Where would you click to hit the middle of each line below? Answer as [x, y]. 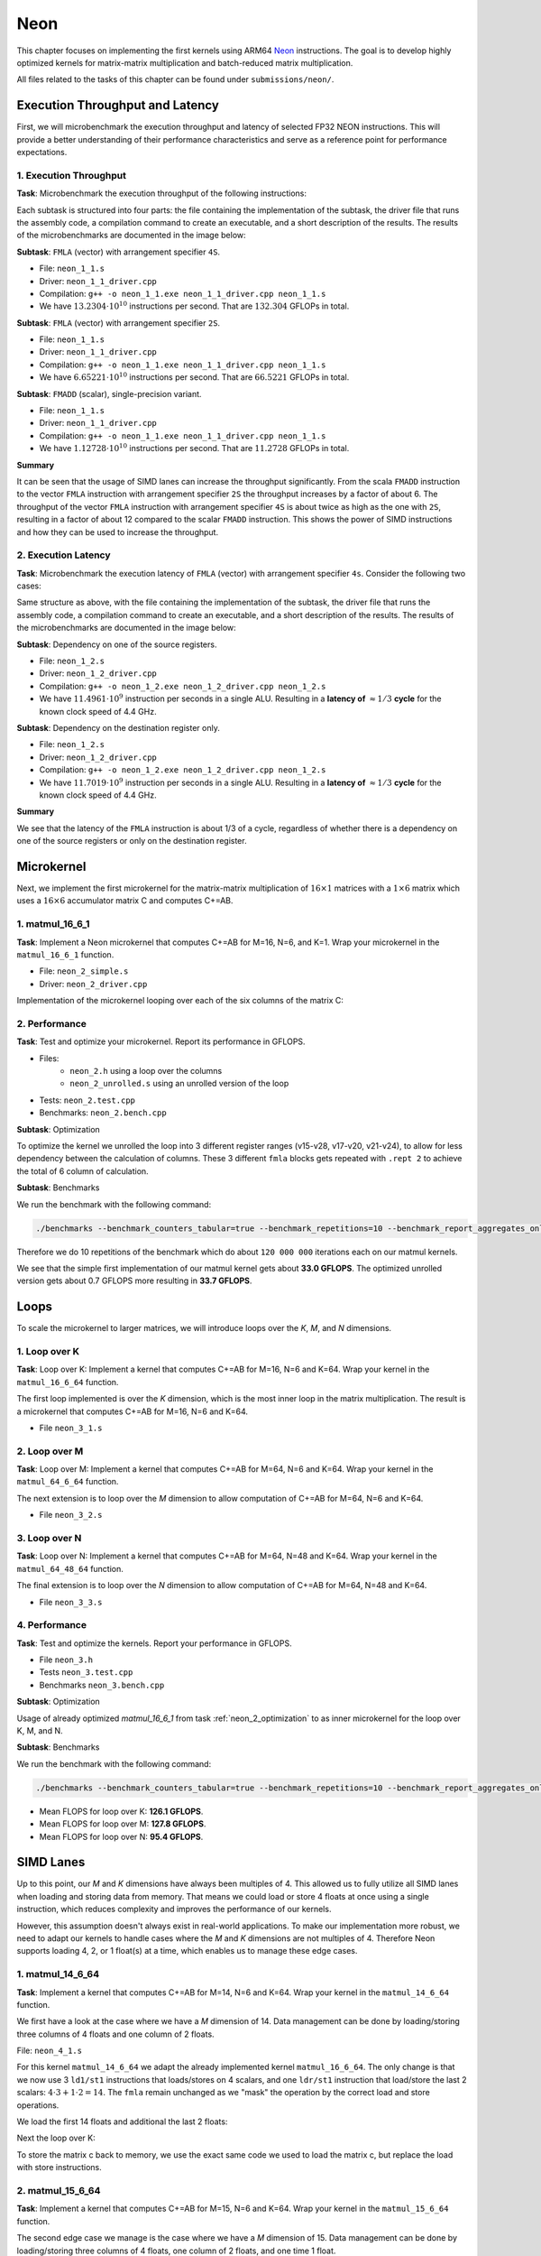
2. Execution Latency [64, 555]
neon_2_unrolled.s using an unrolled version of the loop [179, 1084]
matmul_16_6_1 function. [65, 954]
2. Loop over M [50, 1451]
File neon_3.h [66, 1660]
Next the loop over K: [56, 2138]
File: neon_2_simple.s [84, 971]
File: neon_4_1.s [50, 2051]
